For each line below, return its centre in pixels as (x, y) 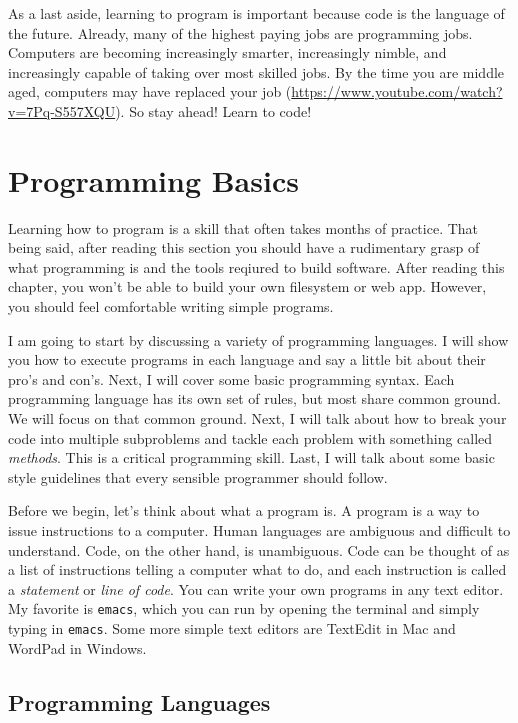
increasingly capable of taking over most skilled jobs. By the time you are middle (256, 71)
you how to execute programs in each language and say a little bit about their (247, 359)
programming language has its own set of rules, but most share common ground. (254, 398)
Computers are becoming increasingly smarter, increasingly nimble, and (227, 52)
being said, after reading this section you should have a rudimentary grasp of (244, 247)
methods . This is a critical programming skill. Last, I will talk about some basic (251, 457)
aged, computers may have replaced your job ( (150, 91)
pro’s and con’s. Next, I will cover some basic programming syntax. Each (231, 378)
